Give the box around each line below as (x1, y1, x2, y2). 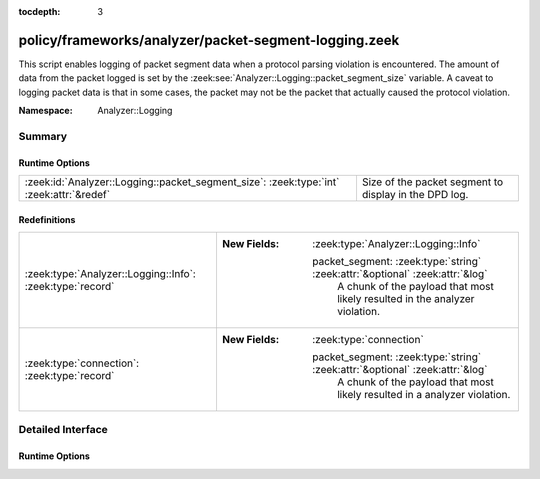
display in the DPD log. (361, 188, 469, 202)
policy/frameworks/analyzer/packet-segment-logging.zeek (18, 31, 400, 49)
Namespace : (18, 105, 74, 117)
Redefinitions (18, 213, 76, 225)
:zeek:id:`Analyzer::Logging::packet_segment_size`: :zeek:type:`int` (24, 175, 340, 189)
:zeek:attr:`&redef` (24, 188, 110, 202)
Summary (18, 129, 68, 143)
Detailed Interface (18, 423, 109, 437)
